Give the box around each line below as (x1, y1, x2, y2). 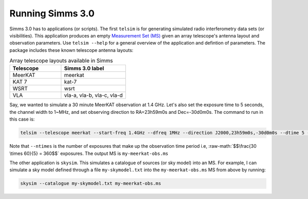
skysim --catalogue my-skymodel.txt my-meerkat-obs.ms (20, 181, 161, 187)
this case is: (9, 116, 35, 123)
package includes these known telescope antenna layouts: (9, 47, 133, 53)
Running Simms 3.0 (9, 8, 95, 19)
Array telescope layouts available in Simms (9, 57, 113, 64)
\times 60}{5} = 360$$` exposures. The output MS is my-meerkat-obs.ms (9, 150, 169, 156)
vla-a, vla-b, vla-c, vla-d (64, 92, 123, 99)
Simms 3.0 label (64, 65, 104, 72)
